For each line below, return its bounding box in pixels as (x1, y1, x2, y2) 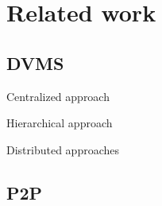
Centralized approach (6, 87, 110, 104)
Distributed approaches (6, 141, 120, 157)
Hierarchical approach (6, 115, 113, 131)
